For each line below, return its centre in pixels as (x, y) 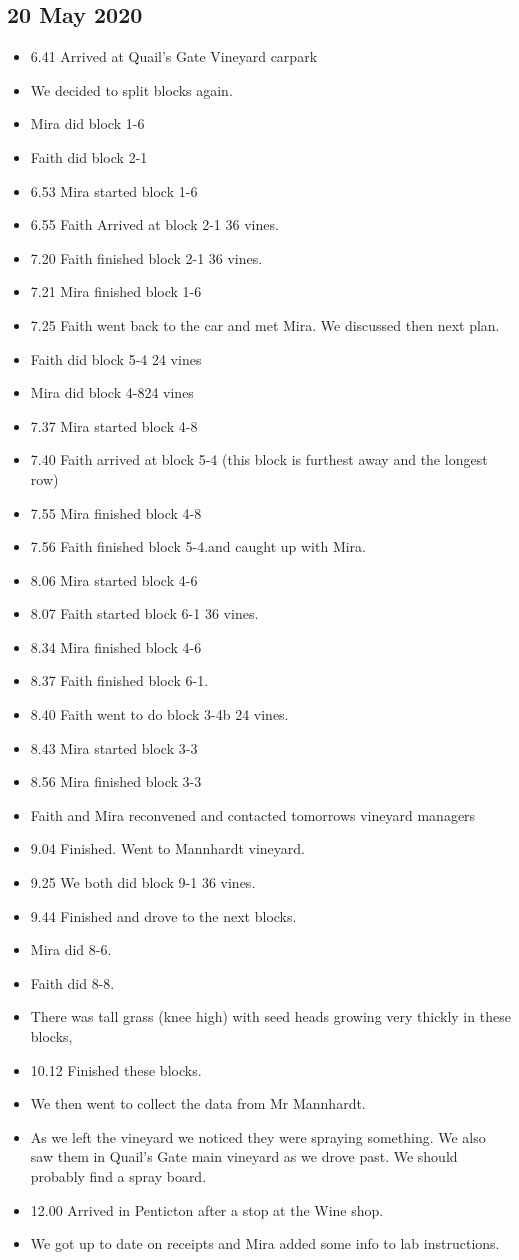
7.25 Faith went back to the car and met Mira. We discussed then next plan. (265, 324)
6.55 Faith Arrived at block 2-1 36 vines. (154, 224)
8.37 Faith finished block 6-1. (119, 680)
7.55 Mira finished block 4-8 (116, 512)
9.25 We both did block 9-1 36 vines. (143, 882)
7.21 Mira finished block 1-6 (116, 291)
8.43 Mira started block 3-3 (114, 747)
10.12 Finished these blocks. (116, 1069)
